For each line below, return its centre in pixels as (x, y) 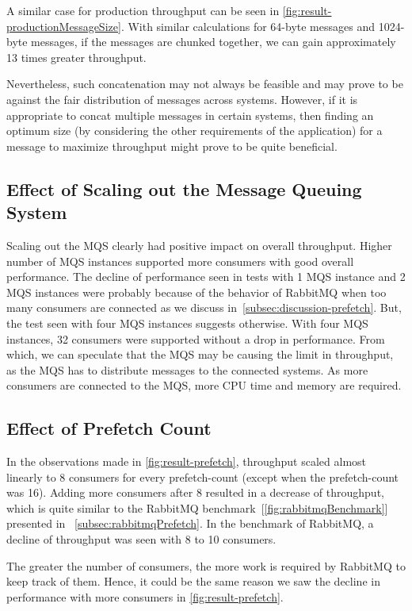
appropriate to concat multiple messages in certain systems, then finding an (190, 115)
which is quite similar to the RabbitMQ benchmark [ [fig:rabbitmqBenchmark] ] (197, 507)
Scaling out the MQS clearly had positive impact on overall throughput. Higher (199, 245)
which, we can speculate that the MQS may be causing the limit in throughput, (200, 354)
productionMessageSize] (64, 26)
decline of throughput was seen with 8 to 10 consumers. (141, 539)
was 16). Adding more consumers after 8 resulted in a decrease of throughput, (195, 492)
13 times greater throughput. (76, 57)
